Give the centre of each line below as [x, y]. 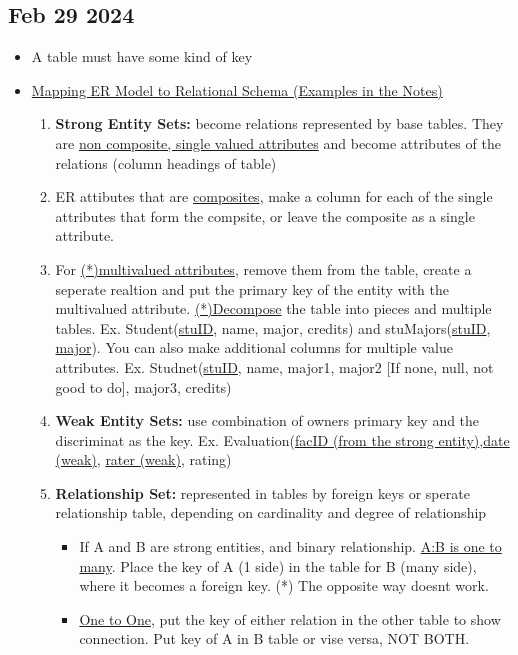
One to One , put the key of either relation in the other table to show [290, 618]
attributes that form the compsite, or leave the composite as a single [265, 215]
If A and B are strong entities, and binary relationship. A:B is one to [290, 546]
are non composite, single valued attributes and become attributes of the [278, 142]
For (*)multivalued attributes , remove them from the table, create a [263, 268]
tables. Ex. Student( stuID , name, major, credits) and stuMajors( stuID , [273, 327]
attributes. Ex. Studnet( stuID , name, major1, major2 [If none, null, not [274, 366]
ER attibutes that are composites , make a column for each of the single [274, 196]
